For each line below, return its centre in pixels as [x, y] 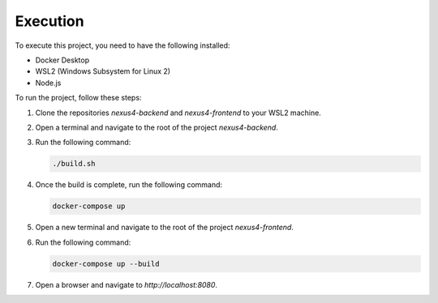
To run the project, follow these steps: [78, 98]
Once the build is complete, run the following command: [129, 185]
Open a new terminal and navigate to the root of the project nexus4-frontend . [164, 228]
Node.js [48, 83]
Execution [49, 21]
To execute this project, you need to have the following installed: [122, 45]
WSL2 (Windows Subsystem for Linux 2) [103, 71]
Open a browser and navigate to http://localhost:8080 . [127, 284]
